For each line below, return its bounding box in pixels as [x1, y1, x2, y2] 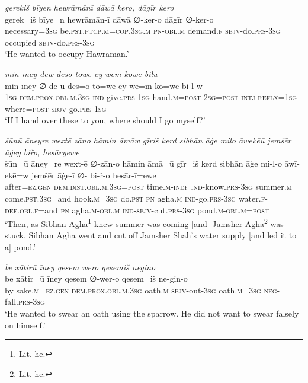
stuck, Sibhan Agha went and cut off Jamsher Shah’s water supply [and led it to [5, 229, 297, 241]
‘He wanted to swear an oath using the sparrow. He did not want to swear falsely [5, 307, 299, 319]
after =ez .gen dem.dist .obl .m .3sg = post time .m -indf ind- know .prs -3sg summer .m [5, 180, 292, 193]
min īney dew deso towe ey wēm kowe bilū [5, 67, 158, 79]
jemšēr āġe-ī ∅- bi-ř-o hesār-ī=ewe [31, 168, 156, 181]
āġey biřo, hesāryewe [5, 145, 79, 158]
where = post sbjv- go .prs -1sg [5, 102, 107, 114]
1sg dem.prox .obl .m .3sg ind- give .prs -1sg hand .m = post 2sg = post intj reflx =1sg [5, 91, 297, 103]
